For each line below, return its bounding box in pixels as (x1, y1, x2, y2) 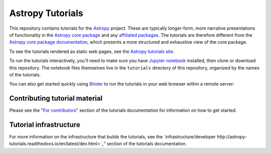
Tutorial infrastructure (9, 121, 80, 129)
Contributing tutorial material (9, 94, 103, 103)
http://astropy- (216, 134, 247, 140)
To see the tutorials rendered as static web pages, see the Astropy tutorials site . (9, 48, 175, 54)
